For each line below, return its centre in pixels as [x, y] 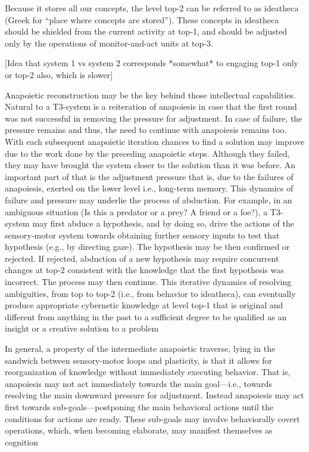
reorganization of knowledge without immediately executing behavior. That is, [148, 372]
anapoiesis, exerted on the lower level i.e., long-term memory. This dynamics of [149, 188]
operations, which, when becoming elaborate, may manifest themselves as [139, 430]
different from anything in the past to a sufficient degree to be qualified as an [146, 316]
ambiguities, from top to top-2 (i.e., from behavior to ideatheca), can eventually [150, 293]
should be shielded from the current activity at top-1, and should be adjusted [146, 31]
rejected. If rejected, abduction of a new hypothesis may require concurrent [142, 258]
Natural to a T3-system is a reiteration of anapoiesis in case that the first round [151, 106]
